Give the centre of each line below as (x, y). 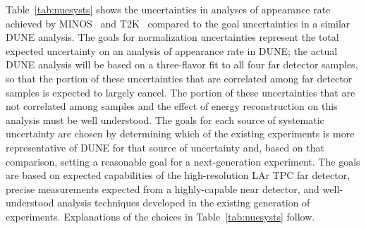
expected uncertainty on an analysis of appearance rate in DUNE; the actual (172, 50)
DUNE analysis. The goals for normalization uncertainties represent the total (172, 37)
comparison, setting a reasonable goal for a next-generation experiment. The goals (183, 161)
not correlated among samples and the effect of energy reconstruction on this (172, 106)
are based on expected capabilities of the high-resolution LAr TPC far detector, (178, 175)
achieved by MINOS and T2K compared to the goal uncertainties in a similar (178, 23)
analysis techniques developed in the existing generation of (184, 203)
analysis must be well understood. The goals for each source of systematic (165, 119)
